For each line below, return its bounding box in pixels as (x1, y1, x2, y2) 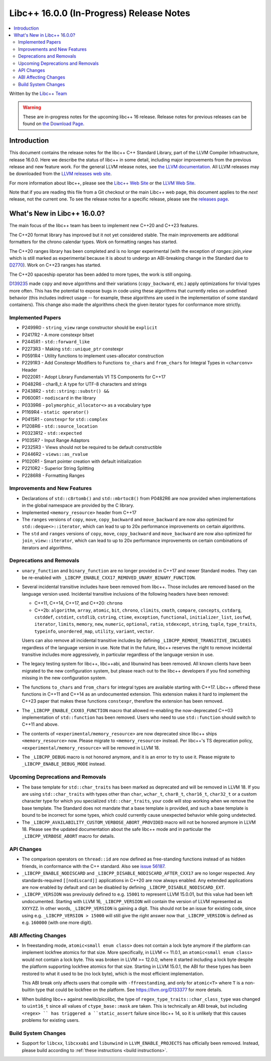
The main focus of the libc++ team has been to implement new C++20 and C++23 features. (9, 223, 199, 229)
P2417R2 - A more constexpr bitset (22, 332, 94, 338)
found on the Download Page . (23, 121, 85, 127)
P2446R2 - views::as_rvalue (22, 451, 88, 457)
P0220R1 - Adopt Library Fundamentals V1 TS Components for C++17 (22, 374, 166, 380)
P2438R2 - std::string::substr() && (22, 388, 109, 394)
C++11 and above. (22, 721, 59, 727)
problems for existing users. (22, 1017, 80, 1023)
